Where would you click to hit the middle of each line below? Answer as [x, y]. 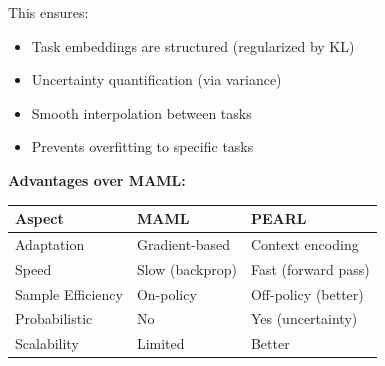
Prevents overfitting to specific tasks [142, 146]
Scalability [47, 343]
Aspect [39, 218]
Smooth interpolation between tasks [141, 112]
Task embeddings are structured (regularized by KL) [193, 45]
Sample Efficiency [69, 293]
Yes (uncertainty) [304, 318]
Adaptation [50, 243]
